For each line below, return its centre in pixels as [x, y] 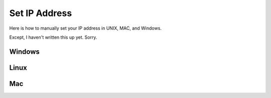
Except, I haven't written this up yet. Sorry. [53, 37]
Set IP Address [41, 13]
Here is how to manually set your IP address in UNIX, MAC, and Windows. [85, 28]
